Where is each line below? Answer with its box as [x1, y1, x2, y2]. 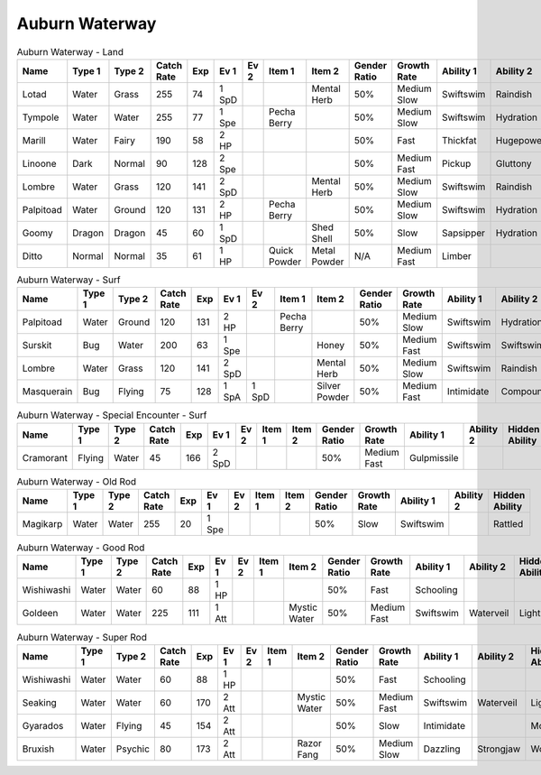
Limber [442, 249, 472, 262]
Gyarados [22, 719, 64, 732]
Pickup [442, 157, 472, 170]
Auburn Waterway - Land [16, 45, 124, 58]
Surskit [22, 339, 52, 352]
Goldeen [22, 607, 59, 620]
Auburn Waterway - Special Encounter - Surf [16, 409, 207, 421]
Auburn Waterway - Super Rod [16, 631, 148, 643]
